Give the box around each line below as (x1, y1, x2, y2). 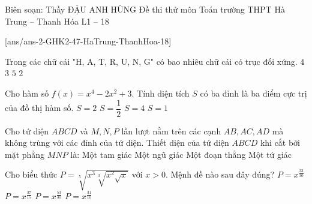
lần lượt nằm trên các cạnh (121, 124, 221, 137)
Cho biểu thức (5, 168, 58, 181)
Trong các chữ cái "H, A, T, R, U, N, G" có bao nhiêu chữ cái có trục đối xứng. (5, 55, 298, 67)
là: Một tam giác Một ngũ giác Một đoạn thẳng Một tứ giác (70, 148, 292, 160)
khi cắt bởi (260, 136, 301, 149)
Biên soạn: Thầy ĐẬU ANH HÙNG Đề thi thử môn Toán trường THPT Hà (5, 3, 285, 15)
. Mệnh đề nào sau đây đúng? (165, 168, 275, 181)
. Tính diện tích (131, 86, 190, 99)
